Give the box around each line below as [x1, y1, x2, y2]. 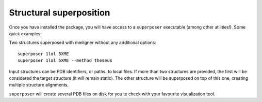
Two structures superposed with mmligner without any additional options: [9, 40, 156, 45]
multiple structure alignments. [9, 82, 69, 88]
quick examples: [9, 30, 42, 36]
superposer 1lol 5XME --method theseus [17, 58, 113, 63]
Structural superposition [9, 7, 110, 18]
